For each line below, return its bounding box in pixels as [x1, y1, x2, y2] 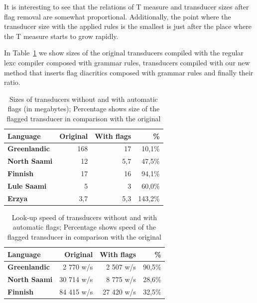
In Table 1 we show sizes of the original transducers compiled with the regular [4, 47, 244, 58]
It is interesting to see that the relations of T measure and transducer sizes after [4, 1, 249, 11]
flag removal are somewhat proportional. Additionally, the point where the [4, 11, 231, 21]
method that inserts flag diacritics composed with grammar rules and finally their [4, 67, 254, 77]
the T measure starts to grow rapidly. [4, 30, 119, 41]
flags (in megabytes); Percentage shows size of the [7, 103, 160, 114]
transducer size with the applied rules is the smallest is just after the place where [4, 21, 252, 31]
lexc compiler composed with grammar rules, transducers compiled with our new [4, 57, 250, 67]
